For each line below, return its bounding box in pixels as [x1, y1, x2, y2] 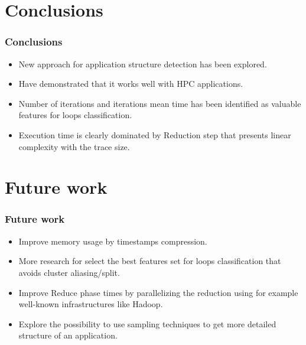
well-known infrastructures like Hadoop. [18, 298, 163, 310]
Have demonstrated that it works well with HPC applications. [18, 77, 243, 90]
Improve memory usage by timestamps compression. [18, 235, 207, 247]
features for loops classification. [18, 109, 132, 121]
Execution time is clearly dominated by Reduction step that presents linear [18, 128, 291, 141]
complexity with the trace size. [18, 140, 130, 152]
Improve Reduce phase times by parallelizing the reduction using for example [18, 286, 298, 298]
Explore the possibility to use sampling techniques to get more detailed [18, 317, 276, 330]
